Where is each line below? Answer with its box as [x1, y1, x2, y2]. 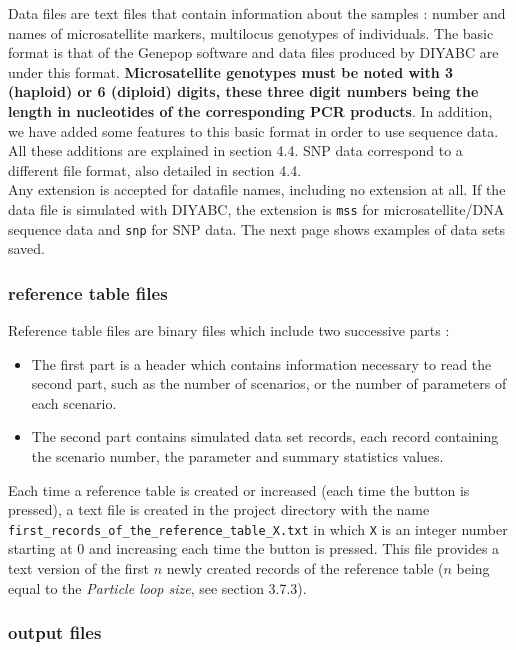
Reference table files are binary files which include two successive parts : [8, 320, 450, 341]
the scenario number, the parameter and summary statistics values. [31, 446, 444, 467]
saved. [8, 238, 46, 259]
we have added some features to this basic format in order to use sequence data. [8, 120, 499, 141]
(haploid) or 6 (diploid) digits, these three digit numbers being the [8, 81, 479, 102]
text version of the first [8, 558, 150, 579]
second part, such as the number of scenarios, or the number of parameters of [31, 373, 507, 394]
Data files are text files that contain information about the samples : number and [8, 3, 506, 23]
